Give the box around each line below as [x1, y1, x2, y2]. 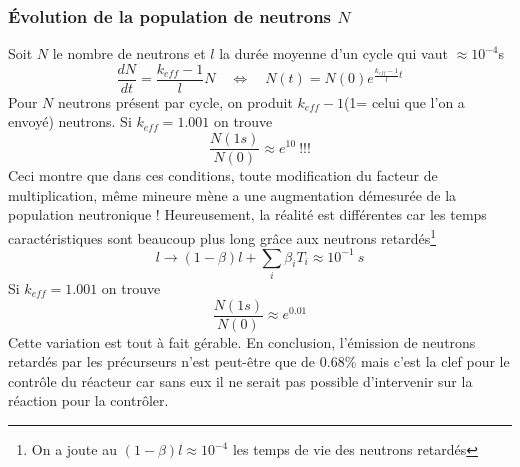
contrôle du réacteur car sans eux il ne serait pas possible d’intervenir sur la [8, 370, 473, 391]
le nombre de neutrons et [52, 43, 206, 64]
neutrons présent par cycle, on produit [57, 91, 293, 112]
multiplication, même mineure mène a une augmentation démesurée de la [8, 184, 457, 205]
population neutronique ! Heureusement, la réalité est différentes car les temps [8, 204, 487, 225]
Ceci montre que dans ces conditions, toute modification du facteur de [8, 165, 438, 186]
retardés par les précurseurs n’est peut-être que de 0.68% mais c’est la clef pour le [8, 351, 510, 372]
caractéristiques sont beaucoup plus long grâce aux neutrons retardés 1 [8, 224, 437, 248]
